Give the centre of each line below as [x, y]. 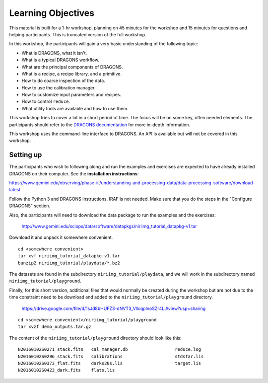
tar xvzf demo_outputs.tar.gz [55, 327]
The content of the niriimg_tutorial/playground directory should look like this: [95, 338]
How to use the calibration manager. [59, 87]
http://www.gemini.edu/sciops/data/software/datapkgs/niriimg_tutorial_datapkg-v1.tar [109, 227]
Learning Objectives [52, 13]
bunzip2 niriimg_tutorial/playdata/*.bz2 [69, 263]
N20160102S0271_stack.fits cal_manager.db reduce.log [110, 349]
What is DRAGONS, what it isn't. [54, 53]
